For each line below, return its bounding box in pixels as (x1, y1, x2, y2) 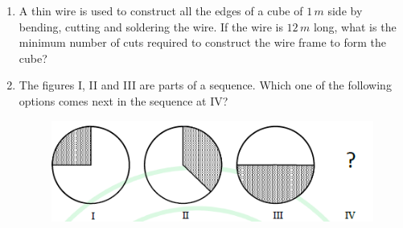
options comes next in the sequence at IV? (19, 92, 228, 109)
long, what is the (313, 18, 397, 35)
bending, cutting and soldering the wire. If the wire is (19, 18, 283, 35)
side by (327, 2, 363, 19)
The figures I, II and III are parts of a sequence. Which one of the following (19, 77, 392, 93)
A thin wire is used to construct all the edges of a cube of (19, 2, 303, 19)
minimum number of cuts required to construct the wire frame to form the (19, 34, 386, 51)
